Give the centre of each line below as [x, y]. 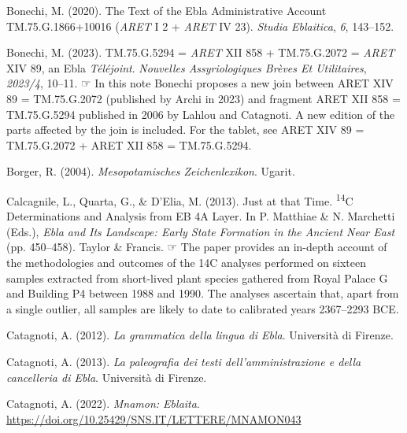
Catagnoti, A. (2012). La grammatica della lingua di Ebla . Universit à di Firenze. [200, 335]
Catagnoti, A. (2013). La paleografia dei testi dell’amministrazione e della [184, 361]
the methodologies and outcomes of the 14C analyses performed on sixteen [186, 262]
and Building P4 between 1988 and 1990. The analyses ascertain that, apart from [203, 293]
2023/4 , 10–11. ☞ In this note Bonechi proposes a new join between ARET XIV [200, 83]
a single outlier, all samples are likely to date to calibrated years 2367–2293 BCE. [203, 308]
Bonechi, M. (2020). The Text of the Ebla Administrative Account [166, 10]
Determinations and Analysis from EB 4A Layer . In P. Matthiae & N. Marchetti [201, 216]
